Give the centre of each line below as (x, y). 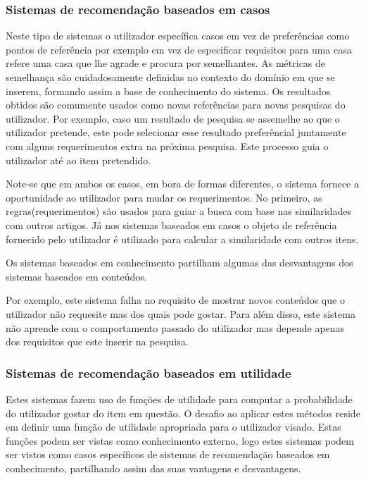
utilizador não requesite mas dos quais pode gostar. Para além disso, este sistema (181, 313)
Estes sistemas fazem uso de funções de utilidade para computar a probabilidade (179, 399)
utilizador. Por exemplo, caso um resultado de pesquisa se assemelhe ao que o (173, 118)
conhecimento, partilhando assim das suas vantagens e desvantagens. (153, 468)
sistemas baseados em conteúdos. (76, 276)
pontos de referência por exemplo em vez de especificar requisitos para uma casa (179, 49)
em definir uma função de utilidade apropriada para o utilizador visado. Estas (173, 427)
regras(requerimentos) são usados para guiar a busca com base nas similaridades (179, 211)
